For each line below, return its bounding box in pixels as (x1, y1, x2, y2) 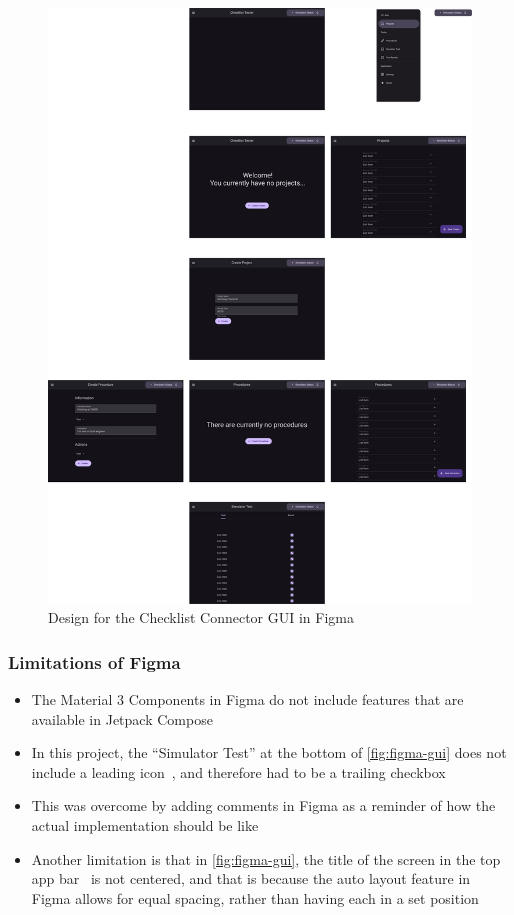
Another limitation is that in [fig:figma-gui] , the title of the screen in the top (31, 848, 501, 869)
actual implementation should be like (31, 814, 259, 835)
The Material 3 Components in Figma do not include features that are (31, 688, 464, 709)
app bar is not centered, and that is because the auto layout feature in (31, 868, 471, 889)
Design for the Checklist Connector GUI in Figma (48, 607, 354, 628)
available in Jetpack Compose (31, 708, 213, 729)
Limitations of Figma (8, 649, 181, 674)
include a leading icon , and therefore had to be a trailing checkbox (31, 761, 446, 782)
